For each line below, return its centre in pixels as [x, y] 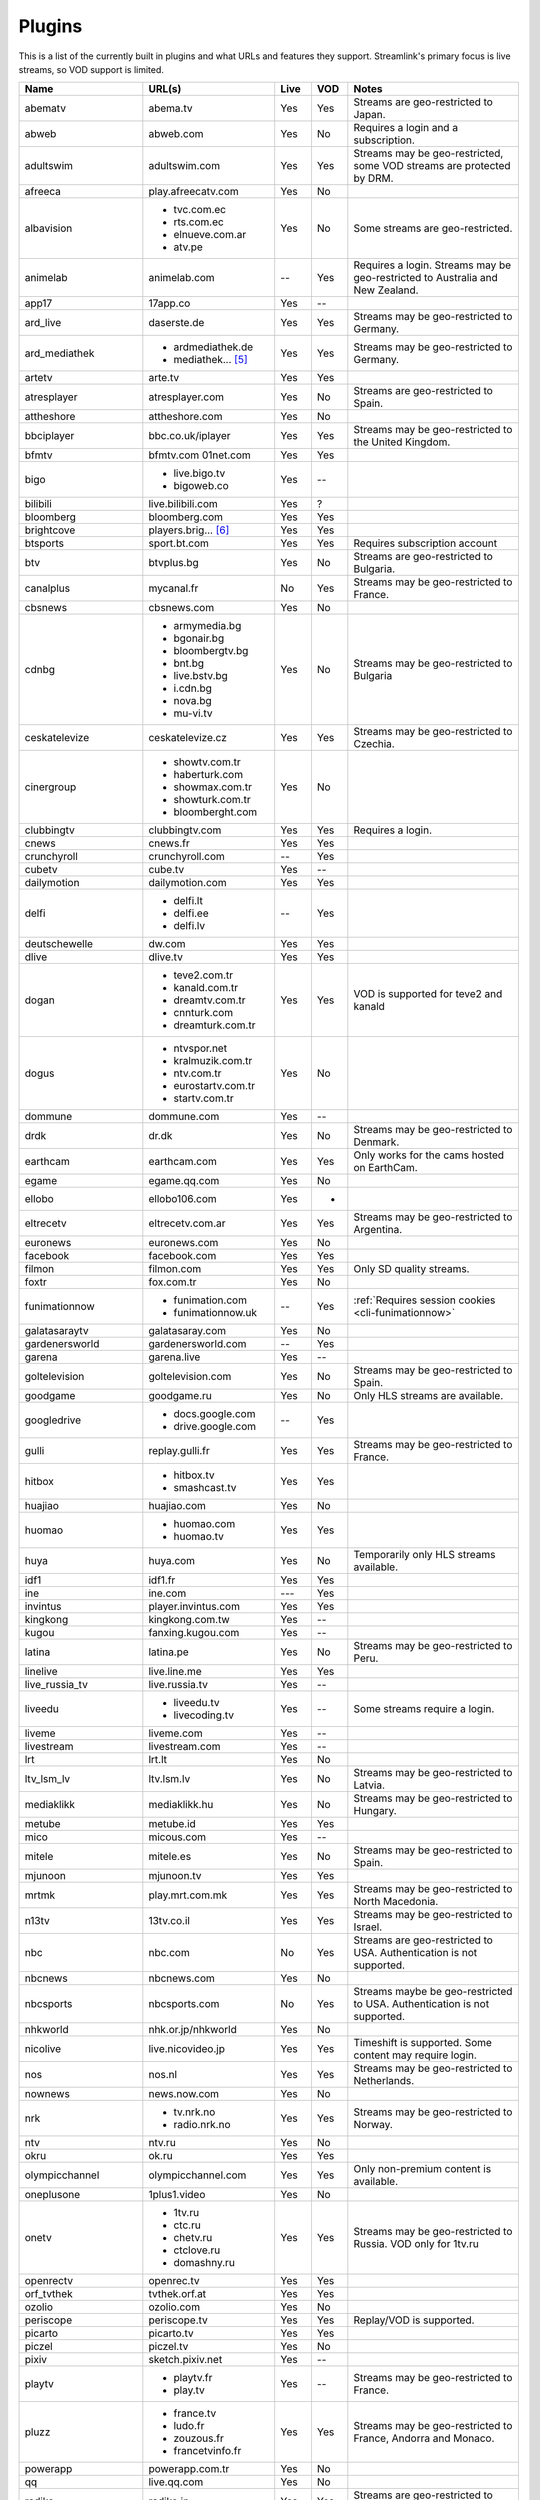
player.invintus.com [194, 1607]
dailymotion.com [187, 883]
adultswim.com [184, 166]
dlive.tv [166, 957]
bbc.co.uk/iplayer [189, 436]
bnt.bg [189, 663]
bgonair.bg [199, 638]
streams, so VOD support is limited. [91, 69]
